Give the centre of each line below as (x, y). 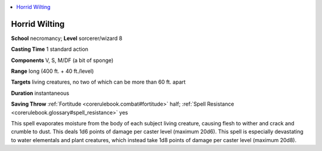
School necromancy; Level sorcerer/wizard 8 (66, 38)
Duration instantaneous (40, 93)
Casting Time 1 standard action (50, 49)
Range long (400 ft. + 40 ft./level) (52, 71)
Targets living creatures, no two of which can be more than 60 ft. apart (98, 82)
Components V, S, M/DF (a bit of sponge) (62, 60)
